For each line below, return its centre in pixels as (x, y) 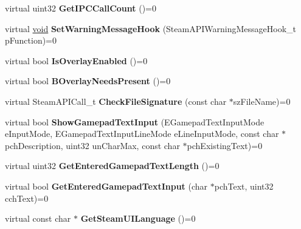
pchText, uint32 (244, 186)
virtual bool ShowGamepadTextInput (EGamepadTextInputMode (135, 121)
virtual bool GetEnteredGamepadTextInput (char (106, 186)
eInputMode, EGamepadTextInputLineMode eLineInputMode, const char (142, 134)
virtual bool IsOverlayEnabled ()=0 (76, 60)
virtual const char (38, 218)
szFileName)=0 (262, 101)
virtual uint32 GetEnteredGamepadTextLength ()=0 (112, 166)
